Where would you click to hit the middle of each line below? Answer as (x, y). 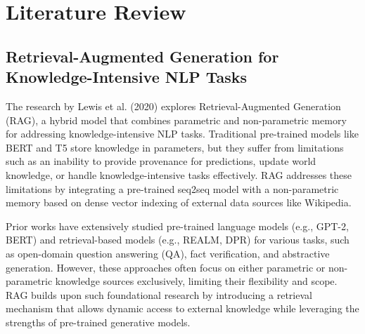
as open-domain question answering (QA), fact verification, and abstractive (168, 253)
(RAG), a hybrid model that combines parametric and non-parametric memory (176, 120)
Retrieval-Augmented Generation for (142, 56)
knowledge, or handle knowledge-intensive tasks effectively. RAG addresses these (179, 174)
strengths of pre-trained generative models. (98, 322)
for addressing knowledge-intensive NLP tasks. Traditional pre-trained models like (182, 134)
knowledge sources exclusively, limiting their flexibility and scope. (196, 281)
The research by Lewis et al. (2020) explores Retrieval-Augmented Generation (173, 106)
